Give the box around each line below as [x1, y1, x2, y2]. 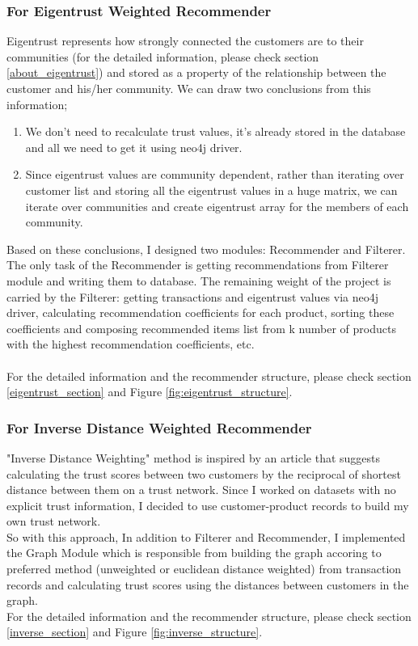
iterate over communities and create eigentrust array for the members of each [25, 197, 409, 214]
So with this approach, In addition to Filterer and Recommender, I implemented [6, 528, 406, 545]
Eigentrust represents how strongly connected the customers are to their [6, 32, 364, 49]
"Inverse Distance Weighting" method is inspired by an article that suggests [6, 449, 381, 466]
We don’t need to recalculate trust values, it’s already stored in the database [25, 123, 406, 140]
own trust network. [6, 513, 101, 530]
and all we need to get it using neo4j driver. [25, 138, 243, 155]
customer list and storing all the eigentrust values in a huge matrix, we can [25, 181, 398, 198]
